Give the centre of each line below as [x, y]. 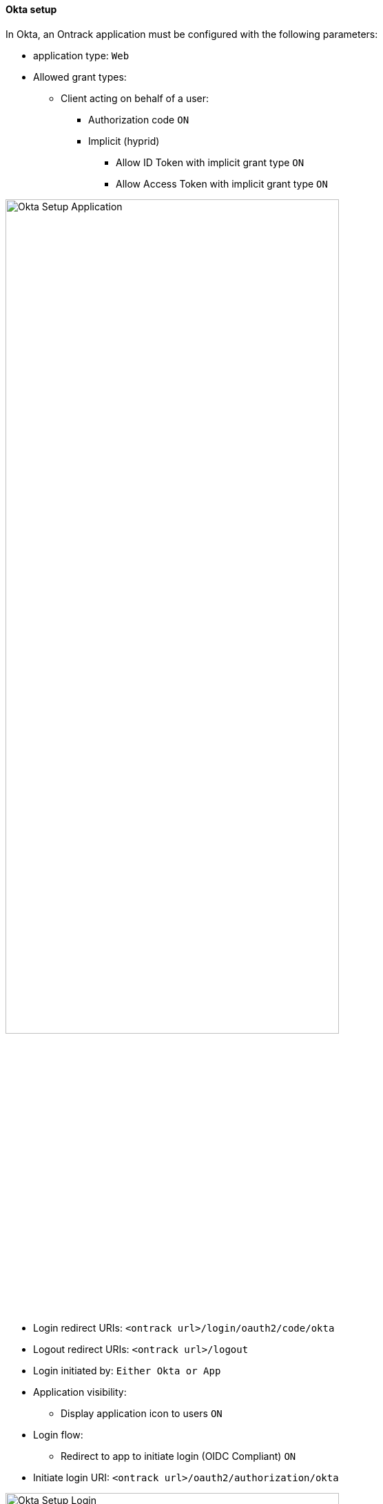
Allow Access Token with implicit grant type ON [222, 183]
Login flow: [58, 1434]
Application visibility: [80, 1392]
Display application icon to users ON [142, 1413]
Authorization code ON [139, 119]
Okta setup [31, 9]
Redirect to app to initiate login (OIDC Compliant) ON [178, 1456]
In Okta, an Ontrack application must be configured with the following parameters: [192, 34]
